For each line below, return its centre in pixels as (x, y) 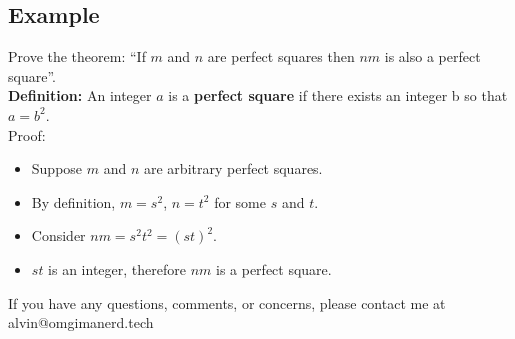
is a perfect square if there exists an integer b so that (338, 95)
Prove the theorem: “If (77, 56)
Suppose (57, 168)
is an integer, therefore (117, 268)
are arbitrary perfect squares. (233, 168)
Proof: (27, 134)
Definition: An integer (80, 95)
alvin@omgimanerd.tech (81, 322)
